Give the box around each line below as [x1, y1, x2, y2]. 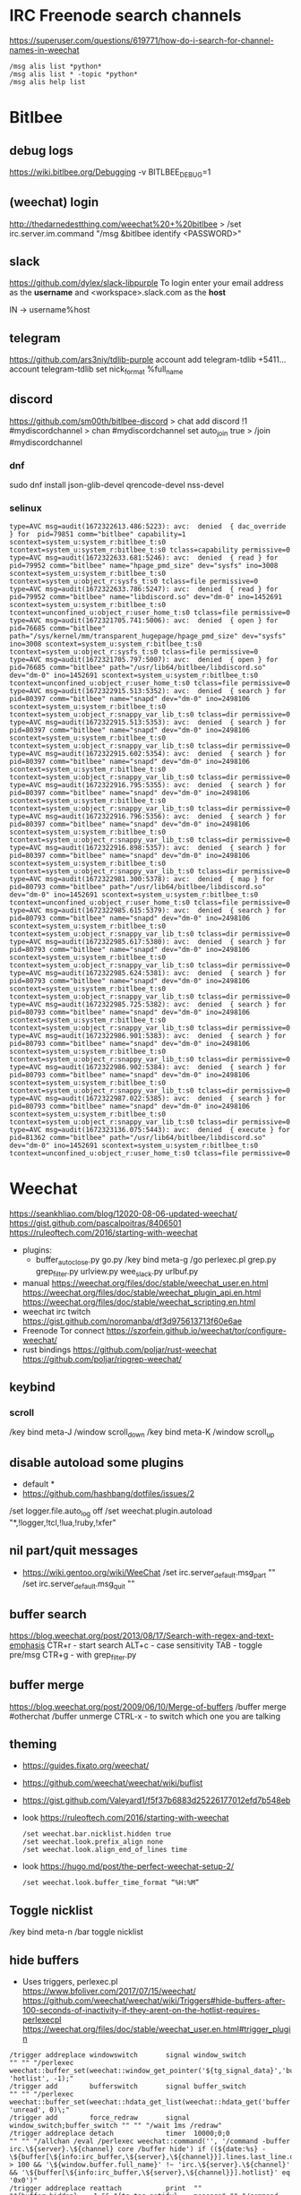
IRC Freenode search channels [9, 5, 242, 26]
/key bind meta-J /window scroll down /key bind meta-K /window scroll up [9, 1427, 275, 1440]
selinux [9, 502, 42, 514]
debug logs [9, 142, 73, 158]
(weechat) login [9, 194, 99, 210]
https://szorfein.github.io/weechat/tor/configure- [106, 1325, 287, 1335]
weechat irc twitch [21, 1306, 91, 1316]
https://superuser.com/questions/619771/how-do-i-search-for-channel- [9, 35, 275, 46]
